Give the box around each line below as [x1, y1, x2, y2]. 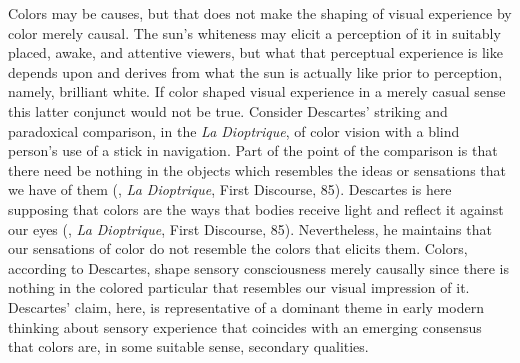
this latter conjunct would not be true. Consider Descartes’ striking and [8, 100, 448, 121]
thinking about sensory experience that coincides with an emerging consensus [8, 316, 482, 337]
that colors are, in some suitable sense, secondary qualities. [8, 336, 369, 357]
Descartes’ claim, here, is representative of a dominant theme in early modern [8, 296, 484, 317]
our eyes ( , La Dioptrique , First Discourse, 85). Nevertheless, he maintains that [8, 218, 492, 239]
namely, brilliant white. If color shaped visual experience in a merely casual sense [8, 81, 506, 102]
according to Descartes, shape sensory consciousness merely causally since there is [8, 257, 509, 278]
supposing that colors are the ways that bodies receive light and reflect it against [8, 198, 504, 219]
